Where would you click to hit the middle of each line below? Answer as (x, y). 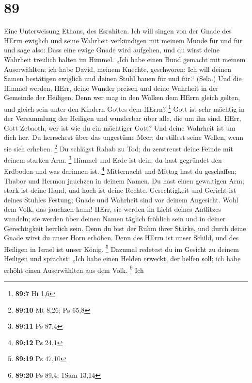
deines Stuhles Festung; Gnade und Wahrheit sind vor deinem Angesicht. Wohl (121, 199)
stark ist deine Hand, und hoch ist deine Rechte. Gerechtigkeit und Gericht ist (120, 190)
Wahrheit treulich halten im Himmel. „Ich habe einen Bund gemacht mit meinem (125, 59)
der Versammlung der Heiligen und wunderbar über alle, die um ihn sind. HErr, (123, 118)
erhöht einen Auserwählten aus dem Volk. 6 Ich (74, 269)
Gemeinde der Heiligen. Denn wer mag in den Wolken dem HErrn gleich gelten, (122, 97)
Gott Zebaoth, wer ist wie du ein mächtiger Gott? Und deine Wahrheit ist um (120, 127)
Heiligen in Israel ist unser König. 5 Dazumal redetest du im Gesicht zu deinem (121, 248)
